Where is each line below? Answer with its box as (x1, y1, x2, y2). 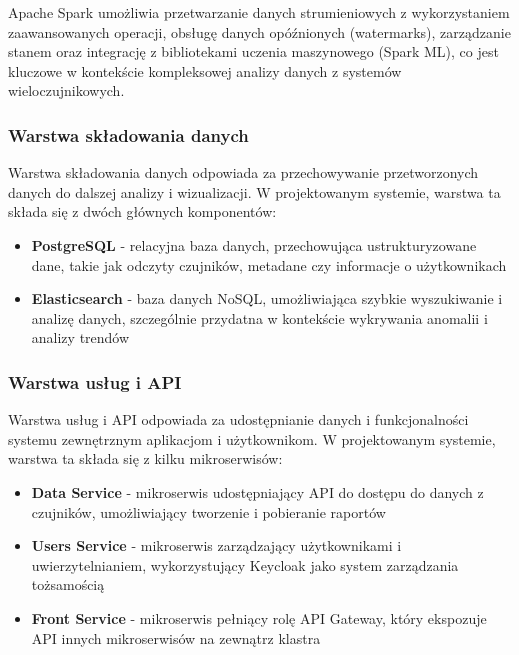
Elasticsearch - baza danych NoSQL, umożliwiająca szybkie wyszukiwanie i (31, 288, 503, 309)
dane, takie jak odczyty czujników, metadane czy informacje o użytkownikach (31, 254, 507, 275)
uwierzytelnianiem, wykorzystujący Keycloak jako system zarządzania (31, 554, 459, 575)
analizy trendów (31, 327, 130, 348)
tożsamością (31, 574, 105, 595)
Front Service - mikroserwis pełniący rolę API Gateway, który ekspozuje (31, 607, 487, 628)
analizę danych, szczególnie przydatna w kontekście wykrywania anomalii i (31, 307, 488, 328)
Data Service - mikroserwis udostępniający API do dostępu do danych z (31, 481, 484, 502)
